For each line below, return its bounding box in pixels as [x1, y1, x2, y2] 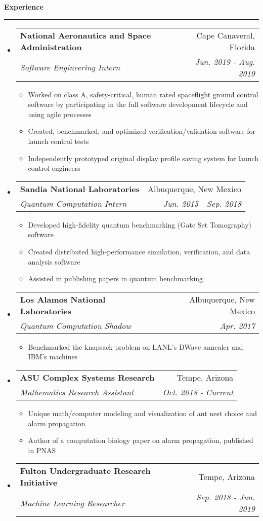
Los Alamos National [20, 293, 106, 305]
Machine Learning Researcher [20, 497, 125, 509]
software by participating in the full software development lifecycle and [28, 99, 248, 109]
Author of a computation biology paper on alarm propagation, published [28, 435, 253, 445]
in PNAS [28, 444, 56, 455]
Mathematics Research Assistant [20, 386, 134, 398]
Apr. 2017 [220, 319, 255, 331]
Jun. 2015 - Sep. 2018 [163, 197, 241, 209]
